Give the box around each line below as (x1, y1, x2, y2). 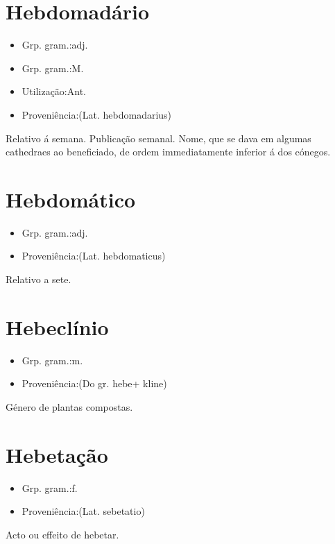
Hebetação (6, 440, 108, 468)
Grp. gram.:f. (22, 480, 78, 495)
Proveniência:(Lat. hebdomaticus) (22, 248, 166, 263)
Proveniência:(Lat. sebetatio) (22, 504, 145, 518)
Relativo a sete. (6, 272, 71, 286)
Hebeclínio (6, 312, 109, 341)
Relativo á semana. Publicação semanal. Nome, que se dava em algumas (6, 130, 311, 145)
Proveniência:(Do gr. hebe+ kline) (22, 376, 167, 391)
